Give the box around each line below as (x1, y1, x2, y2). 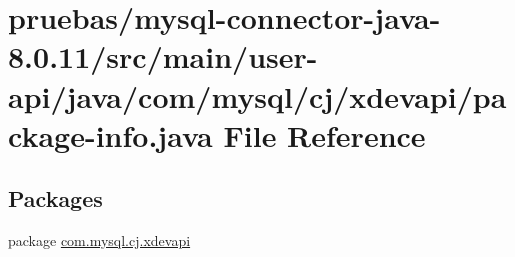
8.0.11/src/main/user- (8, 36, 318, 77)
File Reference (223, 114, 426, 155)
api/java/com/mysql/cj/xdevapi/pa (8, 75, 507, 116)
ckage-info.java (8, 114, 213, 155)
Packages (8, 183, 103, 214)
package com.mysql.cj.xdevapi (8, 230, 191, 251)
